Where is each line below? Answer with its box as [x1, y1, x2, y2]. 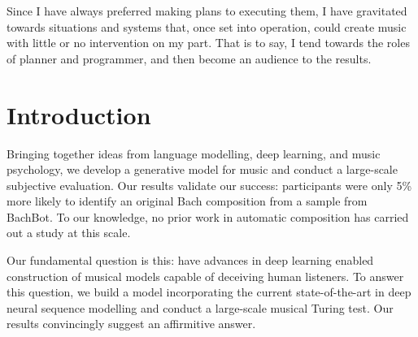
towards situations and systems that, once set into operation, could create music [7, 18, 407, 35]
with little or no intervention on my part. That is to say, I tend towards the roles [7, 34, 410, 51]
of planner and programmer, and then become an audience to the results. [7, 50, 372, 67]
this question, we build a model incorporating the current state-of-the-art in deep [7, 283, 411, 300]
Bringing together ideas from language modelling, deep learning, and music [7, 145, 381, 162]
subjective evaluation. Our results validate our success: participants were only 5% [7, 176, 412, 193]
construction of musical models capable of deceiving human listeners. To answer [7, 267, 404, 284]
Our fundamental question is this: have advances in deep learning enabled [7, 252, 374, 269]
